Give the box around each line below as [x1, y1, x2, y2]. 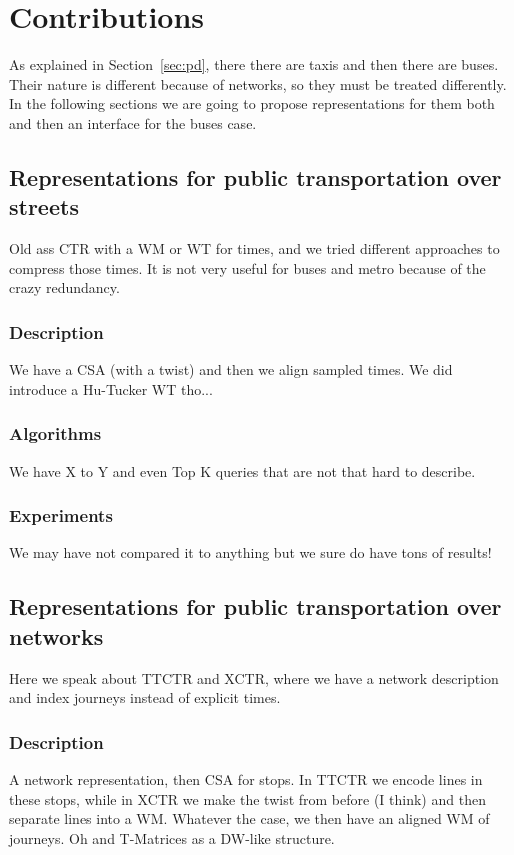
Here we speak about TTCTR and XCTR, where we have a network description [9, 667, 499, 688]
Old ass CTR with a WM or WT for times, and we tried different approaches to [9, 238, 500, 259]
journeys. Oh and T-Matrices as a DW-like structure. [9, 827, 335, 848]
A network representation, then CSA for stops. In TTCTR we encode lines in [9, 768, 483, 789]
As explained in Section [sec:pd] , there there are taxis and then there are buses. [9, 54, 499, 75]
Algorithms [9, 421, 102, 446]
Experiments [9, 503, 113, 528]
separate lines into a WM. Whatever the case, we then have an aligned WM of [9, 808, 490, 829]
